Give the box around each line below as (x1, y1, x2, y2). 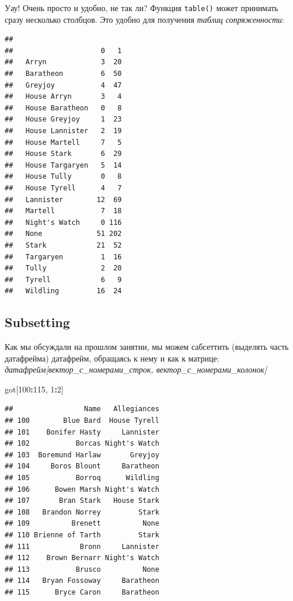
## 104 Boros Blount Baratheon (5, 462, 159, 471)
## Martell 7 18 (5, 207, 122, 216)
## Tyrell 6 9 (5, 275, 122, 284)
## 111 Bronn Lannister (5, 542, 159, 551)
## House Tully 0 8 (5, 172, 122, 181)
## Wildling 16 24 (5, 287, 122, 296)
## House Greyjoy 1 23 (5, 115, 122, 124)
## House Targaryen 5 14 (5, 161, 122, 169)
